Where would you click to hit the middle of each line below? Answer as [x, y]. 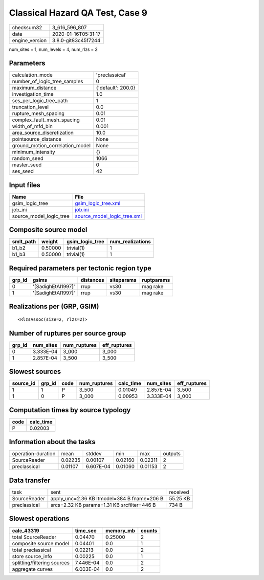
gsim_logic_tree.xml [98, 203]
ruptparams [156, 280]
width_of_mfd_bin [33, 126]
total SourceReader [34, 537]
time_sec [86, 531]
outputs [172, 454]
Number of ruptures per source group [67, 333]
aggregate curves [33, 569]
